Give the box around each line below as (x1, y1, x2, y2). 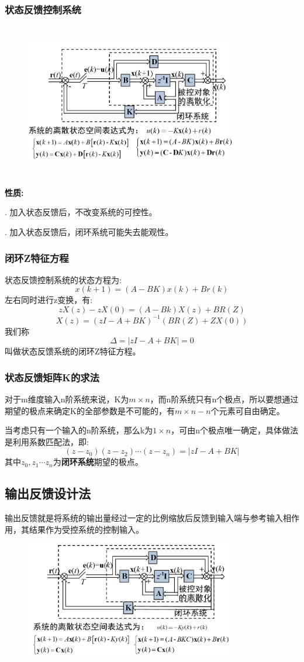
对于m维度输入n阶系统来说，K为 (5, 392, 129, 405)
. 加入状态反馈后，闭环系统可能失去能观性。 (5, 226, 174, 237)
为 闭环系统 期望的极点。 (53, 456, 143, 468)
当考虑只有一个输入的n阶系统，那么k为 (5, 424, 153, 436)
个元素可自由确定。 (210, 404, 285, 416)
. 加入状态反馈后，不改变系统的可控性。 (5, 206, 157, 218)
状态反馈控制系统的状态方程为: (5, 273, 122, 285)
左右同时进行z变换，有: (5, 294, 93, 306)
